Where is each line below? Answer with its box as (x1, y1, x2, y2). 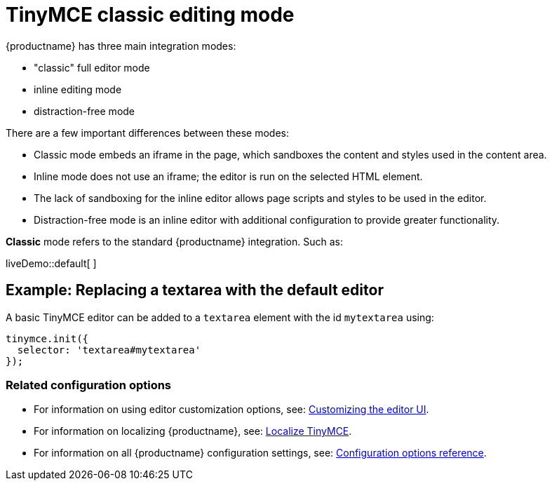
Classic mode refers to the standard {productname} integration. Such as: (6, 235, 343, 248)
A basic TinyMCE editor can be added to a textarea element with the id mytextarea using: (6, 311, 434, 323)
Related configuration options (6, 377, 172, 392)
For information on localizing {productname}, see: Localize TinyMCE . (34, 425, 352, 438)
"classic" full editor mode (34, 61, 150, 74)
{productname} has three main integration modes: (6, 39, 236, 52)
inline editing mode (34, 83, 122, 95)
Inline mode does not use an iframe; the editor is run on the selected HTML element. (34, 170, 423, 182)
